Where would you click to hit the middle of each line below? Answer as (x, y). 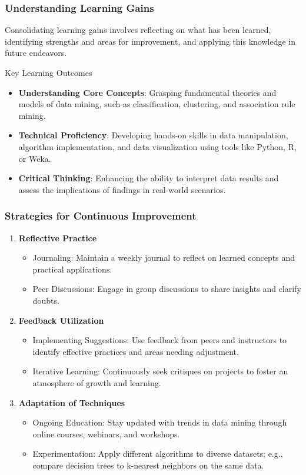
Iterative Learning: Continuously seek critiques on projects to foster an (160, 371)
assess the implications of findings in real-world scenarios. (122, 189)
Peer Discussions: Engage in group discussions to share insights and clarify (167, 289)
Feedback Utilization (61, 320)
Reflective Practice (58, 238)
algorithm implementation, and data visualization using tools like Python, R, (157, 146)
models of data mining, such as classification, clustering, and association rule (157, 104)
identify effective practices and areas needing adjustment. (136, 351)
